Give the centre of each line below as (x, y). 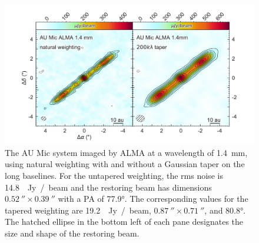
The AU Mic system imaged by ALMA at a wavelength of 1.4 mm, (126, 152)
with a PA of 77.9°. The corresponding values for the (153, 199)
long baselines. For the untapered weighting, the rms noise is (114, 176)
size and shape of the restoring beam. (72, 233)
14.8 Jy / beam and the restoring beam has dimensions (108, 187)
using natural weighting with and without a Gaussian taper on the (125, 164)
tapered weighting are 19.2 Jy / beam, (78, 210)
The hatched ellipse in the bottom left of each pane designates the (124, 222)
